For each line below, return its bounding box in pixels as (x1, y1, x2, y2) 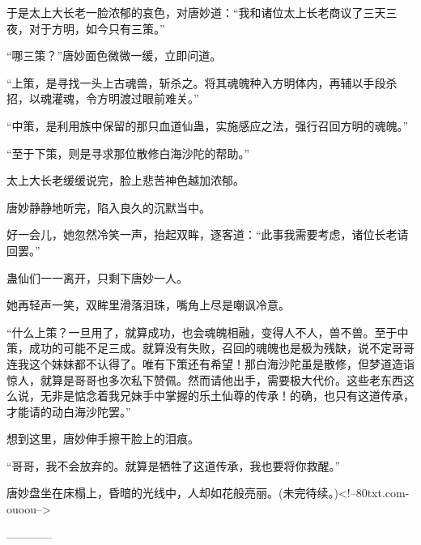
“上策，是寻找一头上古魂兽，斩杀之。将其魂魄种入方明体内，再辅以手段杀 (6, 74, 398, 91)
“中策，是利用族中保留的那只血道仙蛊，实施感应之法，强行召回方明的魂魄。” (6, 117, 409, 134)
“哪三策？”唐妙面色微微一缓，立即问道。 (6, 47, 222, 64)
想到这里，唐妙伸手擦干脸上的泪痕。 (6, 430, 199, 447)
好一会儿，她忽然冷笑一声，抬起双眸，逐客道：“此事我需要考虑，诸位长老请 (6, 226, 409, 243)
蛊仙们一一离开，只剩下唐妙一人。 (6, 269, 188, 286)
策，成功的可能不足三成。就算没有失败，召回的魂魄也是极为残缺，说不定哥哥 (6, 339, 415, 356)
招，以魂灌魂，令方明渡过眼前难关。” (6, 90, 199, 107)
